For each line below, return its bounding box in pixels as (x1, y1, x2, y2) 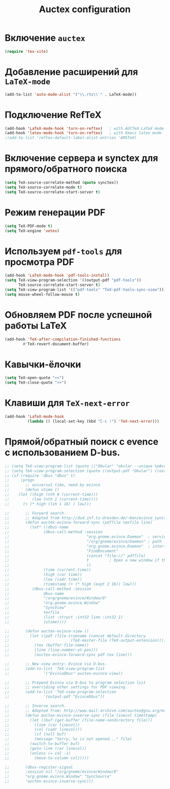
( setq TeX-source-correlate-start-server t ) (5, 189, 100, 194)
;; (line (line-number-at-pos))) (5, 648, 98, 653)
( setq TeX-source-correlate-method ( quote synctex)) (5, 180, 119, 185)
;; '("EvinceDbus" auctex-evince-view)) (5, 670, 123, 676)
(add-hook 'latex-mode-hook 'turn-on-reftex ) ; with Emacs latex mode (5, 131, 162, 136)
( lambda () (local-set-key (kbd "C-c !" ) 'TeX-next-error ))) (27, 419, 159, 424)
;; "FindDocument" (5, 548, 119, 553)
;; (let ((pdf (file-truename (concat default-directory (5, 633, 146, 638)
